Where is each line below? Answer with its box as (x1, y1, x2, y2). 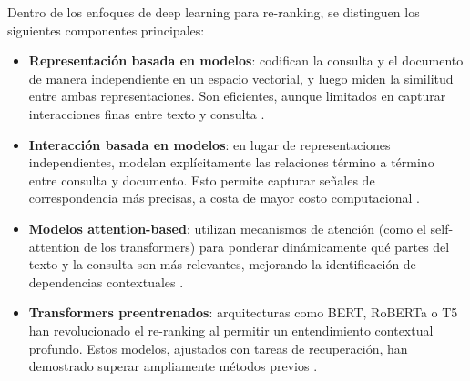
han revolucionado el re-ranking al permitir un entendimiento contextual (28, 320, 434, 339)
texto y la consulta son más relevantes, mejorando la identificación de (28, 255, 416, 274)
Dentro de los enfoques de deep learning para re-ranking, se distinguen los (7, 3, 420, 21)
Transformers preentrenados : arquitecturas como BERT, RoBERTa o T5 (28, 303, 458, 322)
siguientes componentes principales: (7, 20, 205, 39)
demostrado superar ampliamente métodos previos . (28, 356, 318, 376)
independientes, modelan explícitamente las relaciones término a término (28, 153, 434, 172)
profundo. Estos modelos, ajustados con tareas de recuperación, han (28, 338, 408, 357)
